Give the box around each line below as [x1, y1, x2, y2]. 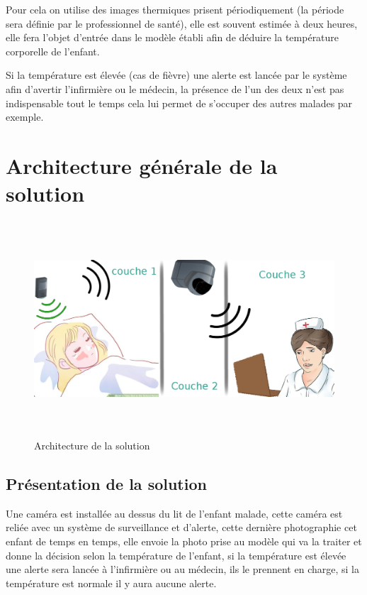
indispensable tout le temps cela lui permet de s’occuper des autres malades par [6, 95, 353, 110]
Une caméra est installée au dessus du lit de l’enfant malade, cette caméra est [6, 506, 343, 520]
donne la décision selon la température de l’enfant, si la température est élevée [6, 547, 346, 562]
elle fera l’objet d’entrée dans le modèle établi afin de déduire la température [6, 30, 339, 45]
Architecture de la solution [34, 438, 150, 453]
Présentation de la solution [6, 473, 207, 494]
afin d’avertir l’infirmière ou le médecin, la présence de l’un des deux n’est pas [6, 81, 344, 96]
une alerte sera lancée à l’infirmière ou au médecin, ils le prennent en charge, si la [6, 562, 359, 577]
